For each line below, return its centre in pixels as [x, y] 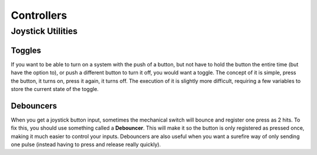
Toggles [26, 50]
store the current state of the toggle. [55, 89]
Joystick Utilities [44, 31]
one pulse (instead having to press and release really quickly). [86, 144]
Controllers [39, 15]
